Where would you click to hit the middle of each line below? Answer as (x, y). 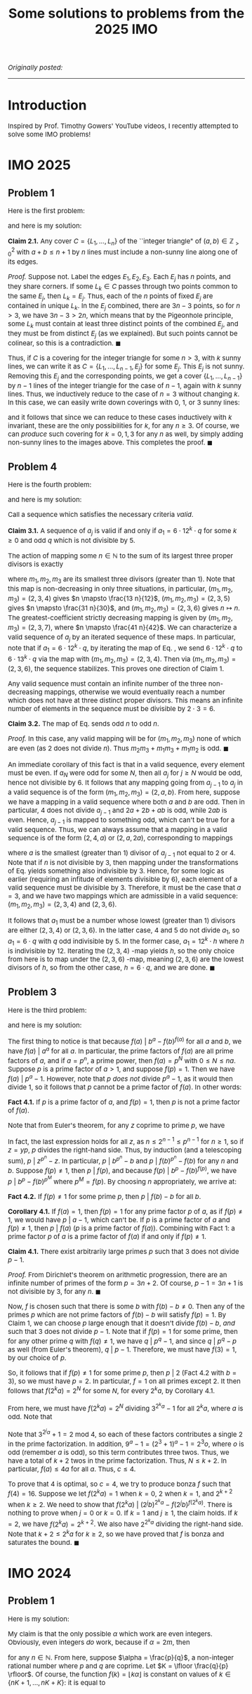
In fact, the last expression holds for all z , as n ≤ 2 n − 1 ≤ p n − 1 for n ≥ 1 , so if (126, 1141)
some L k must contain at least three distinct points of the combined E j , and (123, 325)
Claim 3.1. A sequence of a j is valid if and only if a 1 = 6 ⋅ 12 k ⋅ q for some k (122, 531)
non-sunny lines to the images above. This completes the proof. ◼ (111, 443)
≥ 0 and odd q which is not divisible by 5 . (72, 540)
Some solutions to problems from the (126, 13)
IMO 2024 (40, 1573)
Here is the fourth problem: (50, 485)
